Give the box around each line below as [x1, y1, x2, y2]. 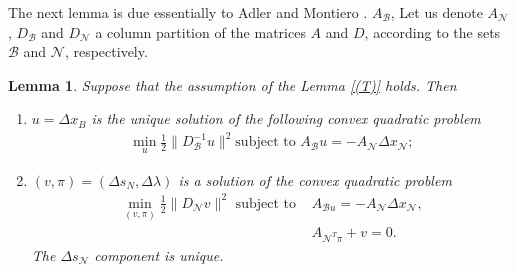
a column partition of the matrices [95, 21, 306, 42]
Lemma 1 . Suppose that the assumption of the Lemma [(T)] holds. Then [8, 74, 457, 95]
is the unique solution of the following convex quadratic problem [91, 108, 481, 129]
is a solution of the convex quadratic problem [178, 169, 452, 190]
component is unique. [94, 244, 224, 265]
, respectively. [64, 41, 148, 62]
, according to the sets [364, 21, 501, 42]
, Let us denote [390, 2, 483, 22]
